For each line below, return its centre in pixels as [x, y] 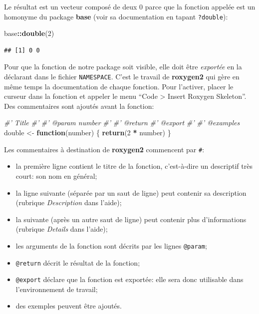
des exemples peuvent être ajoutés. [69, 306]
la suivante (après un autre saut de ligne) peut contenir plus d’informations [131, 219]
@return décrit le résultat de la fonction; [78, 262]
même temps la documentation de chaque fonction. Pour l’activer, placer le [119, 86]
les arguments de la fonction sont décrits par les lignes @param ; [111, 245]
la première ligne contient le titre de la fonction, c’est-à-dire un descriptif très [134, 166]
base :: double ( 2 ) [29, 33]
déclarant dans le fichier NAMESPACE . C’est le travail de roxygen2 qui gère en [122, 77]
